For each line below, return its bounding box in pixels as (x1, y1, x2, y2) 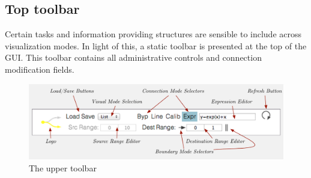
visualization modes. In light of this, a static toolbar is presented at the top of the (5, 39, 307, 52)
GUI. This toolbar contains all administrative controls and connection (5, 51, 262, 64)
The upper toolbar (29, 161, 97, 174)
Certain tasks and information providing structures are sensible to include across (5, 28, 302, 40)
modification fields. (5, 63, 74, 75)
